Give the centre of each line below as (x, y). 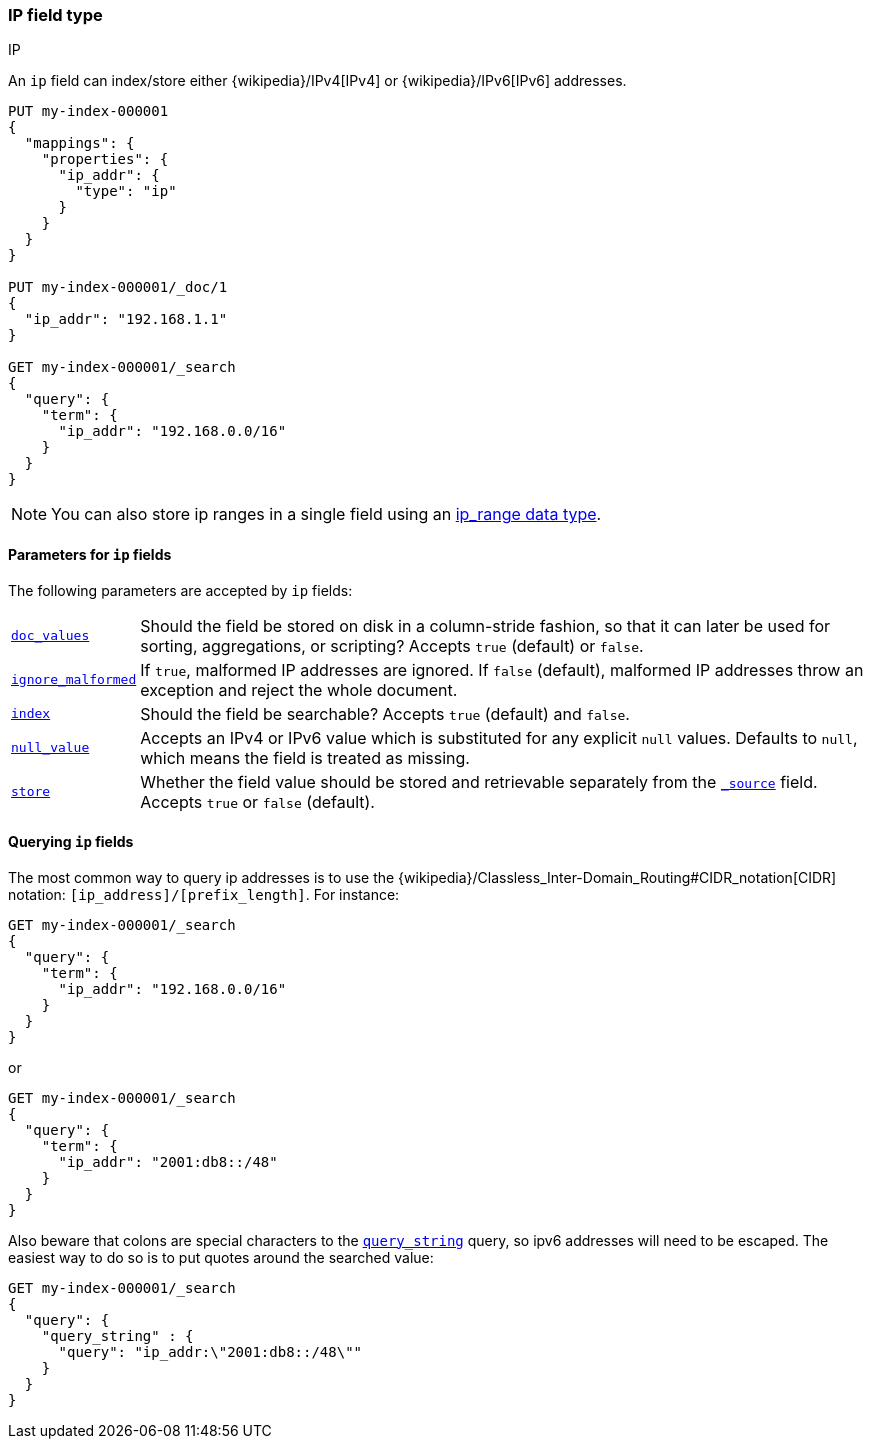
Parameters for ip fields (90, 554)
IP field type (55, 15)
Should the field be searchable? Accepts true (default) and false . (385, 713)
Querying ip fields (71, 842)
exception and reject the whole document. (299, 689)
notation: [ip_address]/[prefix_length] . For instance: (204, 894)
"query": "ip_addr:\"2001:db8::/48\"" (210, 1351)
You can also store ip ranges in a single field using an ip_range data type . (326, 514)
